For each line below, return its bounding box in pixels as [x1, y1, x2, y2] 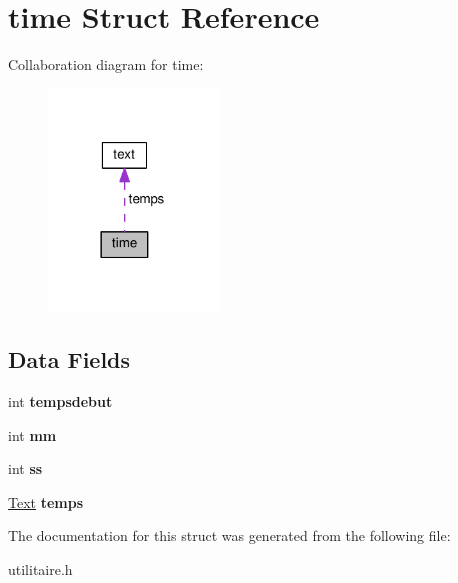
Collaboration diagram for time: [8, 54, 204, 75]
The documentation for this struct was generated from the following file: [8, 525, 451, 546]
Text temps [8, 491, 84, 512]
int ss [8, 458, 43, 479]
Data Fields [8, 344, 131, 375]
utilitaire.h [8, 558, 73, 579]
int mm [8, 424, 57, 445]
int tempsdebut [8, 391, 113, 412]
